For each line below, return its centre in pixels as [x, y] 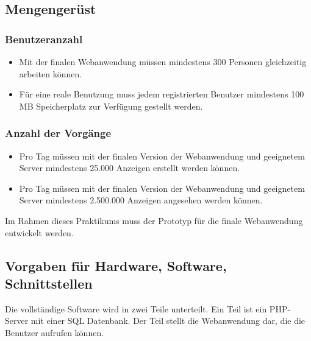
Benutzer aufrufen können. [55, 332]
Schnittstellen [49, 283]
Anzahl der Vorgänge [58, 133]
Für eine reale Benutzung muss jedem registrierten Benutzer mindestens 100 [162, 94]
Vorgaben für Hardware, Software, [116, 265]
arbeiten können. [51, 73]
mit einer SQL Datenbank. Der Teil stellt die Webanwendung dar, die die [168, 321]
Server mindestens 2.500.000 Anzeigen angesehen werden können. [141, 200]
